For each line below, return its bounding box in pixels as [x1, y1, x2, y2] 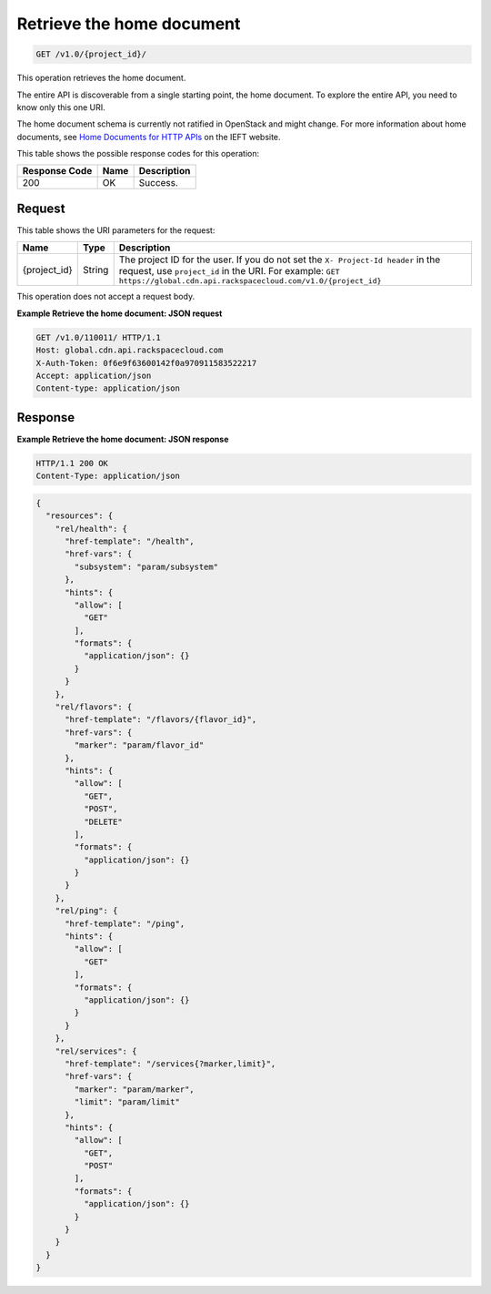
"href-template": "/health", [65, 535, 195, 546]
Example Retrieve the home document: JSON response [16, 433, 229, 444]
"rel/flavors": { [55, 702, 133, 712]
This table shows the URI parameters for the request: [16, 224, 215, 236]
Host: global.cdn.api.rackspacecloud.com [35, 345, 224, 355]
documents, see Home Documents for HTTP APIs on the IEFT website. [16, 131, 281, 142]
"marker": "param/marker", [74, 1084, 195, 1095]
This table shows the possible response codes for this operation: [16, 148, 260, 159]
